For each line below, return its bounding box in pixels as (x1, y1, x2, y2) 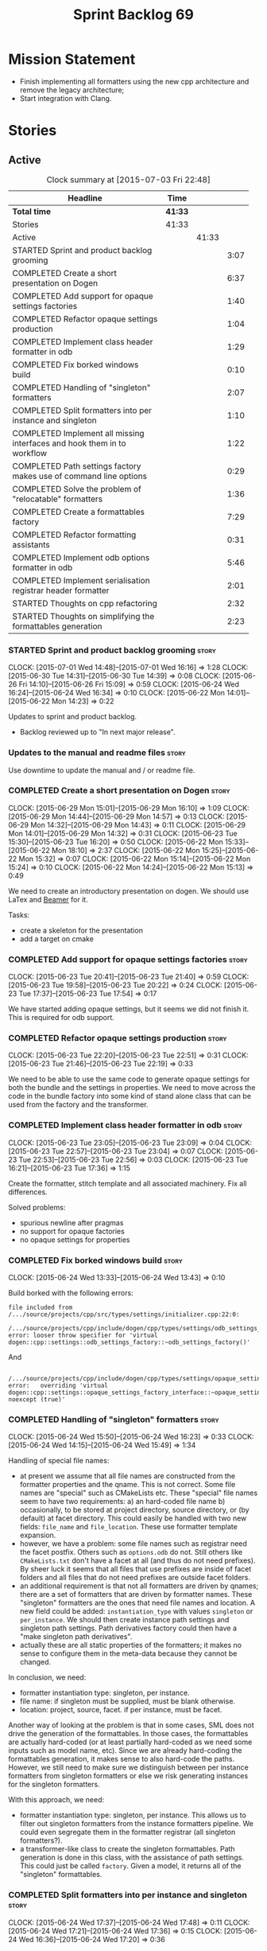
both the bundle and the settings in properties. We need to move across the (8, 1083, 256, 1092)
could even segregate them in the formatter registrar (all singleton (19, 1828, 236, 1837)
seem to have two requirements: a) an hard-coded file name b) (19, 1497, 226, 1506)
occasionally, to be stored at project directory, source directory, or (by (19, 1505, 250, 1515)
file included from (8, 1303, 73, 1312)
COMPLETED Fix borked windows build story (8, 1255, 183, 1266)
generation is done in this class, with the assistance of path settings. (19, 1852, 245, 1863)
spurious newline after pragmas (19, 1217, 124, 1227)
